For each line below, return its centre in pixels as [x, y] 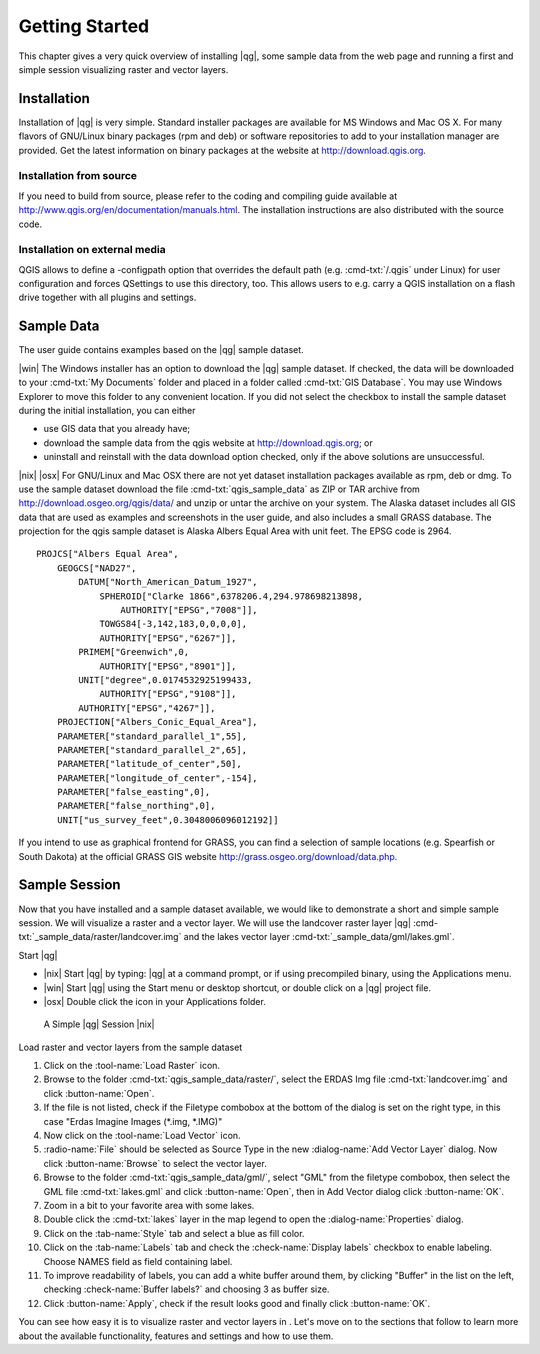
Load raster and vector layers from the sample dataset [130, 1047]
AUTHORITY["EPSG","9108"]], [168, 694]
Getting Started [84, 26]
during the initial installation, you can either [107, 410]
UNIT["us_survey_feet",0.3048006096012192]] [167, 819]
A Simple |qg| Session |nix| [99, 1024]
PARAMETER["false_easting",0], [133, 792]
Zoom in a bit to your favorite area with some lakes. [149, 1205]
